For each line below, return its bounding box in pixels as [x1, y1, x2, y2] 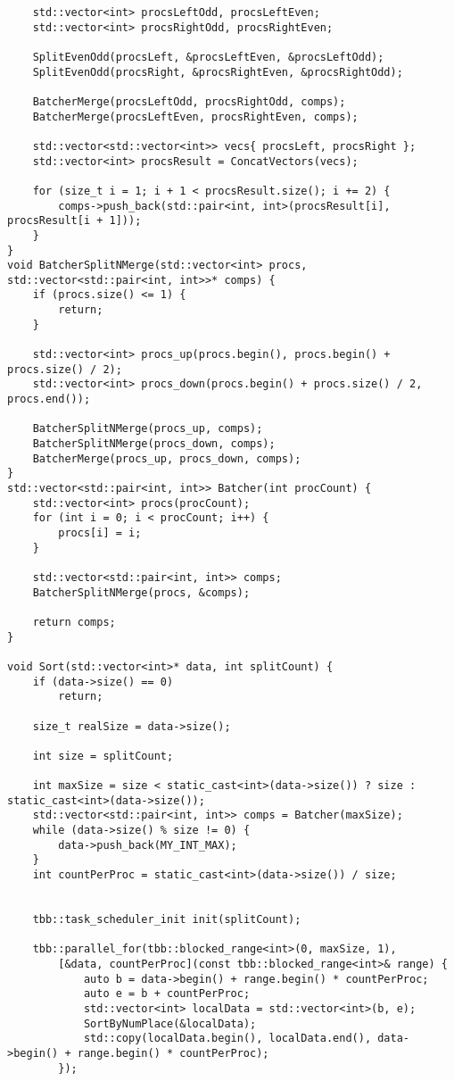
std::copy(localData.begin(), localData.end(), [83, 1032, 372, 1045]
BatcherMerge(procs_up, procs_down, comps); [32, 452, 301, 465]
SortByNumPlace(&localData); [83, 1017, 257, 1030]
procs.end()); [7, 393, 91, 406]
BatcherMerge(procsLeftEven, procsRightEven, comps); [32, 110, 359, 123]
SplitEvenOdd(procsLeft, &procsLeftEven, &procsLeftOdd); [32, 50, 384, 63]
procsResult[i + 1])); [7, 214, 142, 228]
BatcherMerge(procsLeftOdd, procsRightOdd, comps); [32, 95, 346, 108]
